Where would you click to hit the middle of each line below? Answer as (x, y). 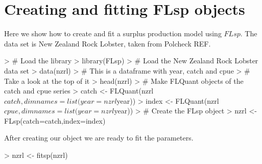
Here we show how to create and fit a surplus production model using (113, 33)
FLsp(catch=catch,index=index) (55, 120)
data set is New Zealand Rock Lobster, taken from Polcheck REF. (108, 43)
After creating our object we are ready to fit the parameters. (99, 138)
